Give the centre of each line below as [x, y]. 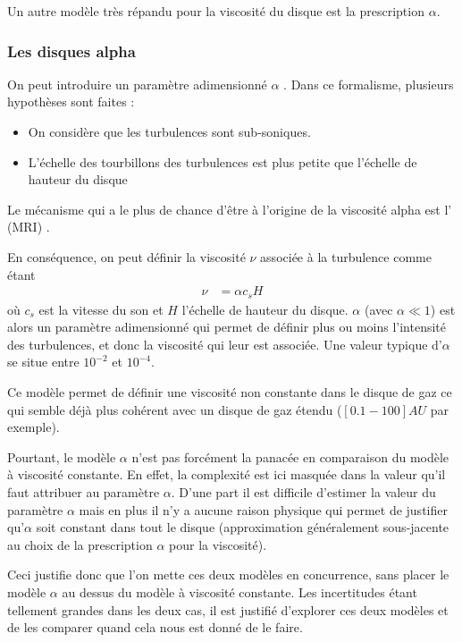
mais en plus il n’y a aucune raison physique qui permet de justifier [263, 509]
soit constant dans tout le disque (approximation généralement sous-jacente [243, 527]
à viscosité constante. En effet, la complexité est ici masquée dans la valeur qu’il [227, 474]
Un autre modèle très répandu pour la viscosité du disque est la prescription [216, 11]
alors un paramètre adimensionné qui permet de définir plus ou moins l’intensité [227, 327]
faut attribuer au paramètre [84, 491]
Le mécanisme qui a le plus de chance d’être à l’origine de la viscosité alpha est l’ [230, 209]
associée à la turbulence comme [346, 256]
